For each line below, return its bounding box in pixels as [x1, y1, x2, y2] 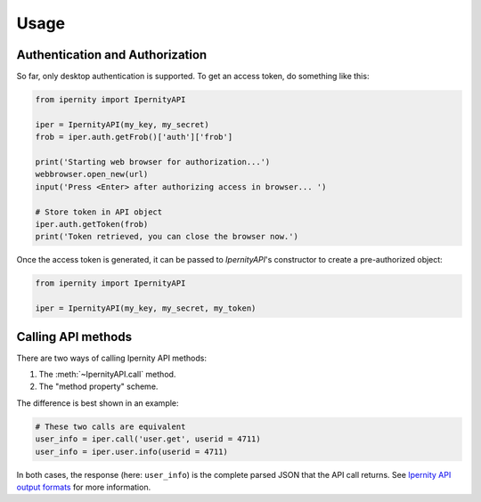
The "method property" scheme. [38, 381, 159, 392]
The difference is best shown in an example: [16, 397, 179, 409]
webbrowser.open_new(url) [35, 169, 149, 180]
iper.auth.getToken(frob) [35, 219, 149, 229]
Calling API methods [16, 329, 133, 344]
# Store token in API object [35, 206, 163, 217]
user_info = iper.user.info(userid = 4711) [35, 446, 229, 457]
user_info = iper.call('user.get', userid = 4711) [35, 434, 262, 444]
